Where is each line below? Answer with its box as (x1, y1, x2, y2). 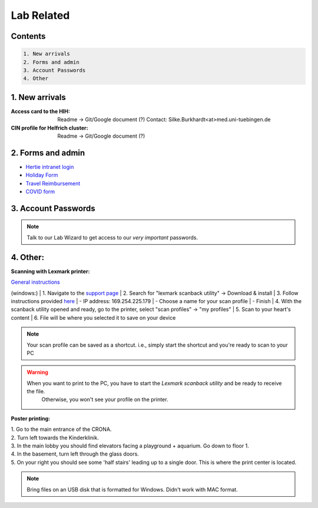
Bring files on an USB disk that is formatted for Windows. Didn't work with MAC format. (26, 486, 238, 493)
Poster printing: (11, 415, 50, 422)
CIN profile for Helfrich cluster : (11, 124, 88, 131)
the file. (26, 388, 45, 395)
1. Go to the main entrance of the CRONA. (11, 426, 112, 433)
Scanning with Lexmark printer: (11, 268, 90, 275)
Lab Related (11, 9, 70, 22)
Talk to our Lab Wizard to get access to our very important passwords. (26, 234, 198, 241)
